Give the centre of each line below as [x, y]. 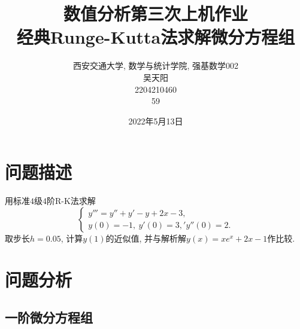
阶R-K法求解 [71, 201]
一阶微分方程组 [49, 317]
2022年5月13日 [156, 121]
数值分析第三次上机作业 [155, 13]
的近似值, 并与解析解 [146, 238]
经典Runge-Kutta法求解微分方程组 [156, 37]
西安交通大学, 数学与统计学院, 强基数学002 [156, 66]
